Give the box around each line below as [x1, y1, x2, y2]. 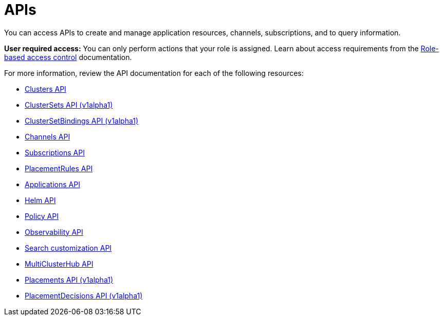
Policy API [25, 211, 59, 221]
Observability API [25, 227, 83, 236]
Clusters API [25, 84, 66, 93]
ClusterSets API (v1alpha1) [25, 100, 113, 109]
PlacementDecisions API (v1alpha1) [25, 291, 143, 300]
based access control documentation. [4, 52, 132, 62]
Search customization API [25, 243, 112, 252]
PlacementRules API [25, 164, 93, 173]
